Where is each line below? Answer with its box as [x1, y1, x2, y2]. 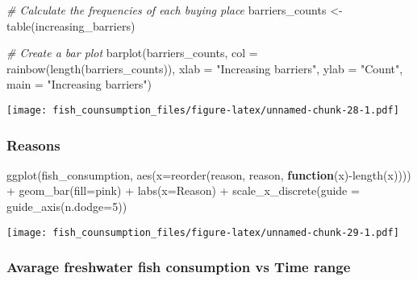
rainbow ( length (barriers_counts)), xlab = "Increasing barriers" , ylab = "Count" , [6, 60, 403, 76]
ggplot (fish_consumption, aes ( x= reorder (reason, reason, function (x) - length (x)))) [6, 166, 411, 183]
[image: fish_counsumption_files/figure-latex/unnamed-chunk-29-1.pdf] [6, 226, 399, 238]
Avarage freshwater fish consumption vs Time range [6, 257, 351, 277]
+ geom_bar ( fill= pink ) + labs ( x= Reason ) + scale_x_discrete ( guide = [6, 182, 360, 199]
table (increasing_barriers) [6, 17, 136, 34]
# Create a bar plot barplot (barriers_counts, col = [6, 44, 258, 61]
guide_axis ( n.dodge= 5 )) [6, 198, 127, 215]
